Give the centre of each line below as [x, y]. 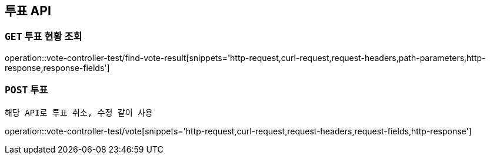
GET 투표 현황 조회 [44, 37]
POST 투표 [26, 90]
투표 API [28, 11]
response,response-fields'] [57, 67]
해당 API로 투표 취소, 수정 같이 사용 [79, 112]
